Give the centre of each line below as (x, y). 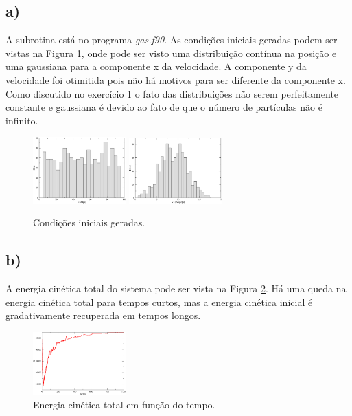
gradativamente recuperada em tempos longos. (103, 315)
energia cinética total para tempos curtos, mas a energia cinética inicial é (159, 302)
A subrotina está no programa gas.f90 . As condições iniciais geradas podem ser (172, 40)
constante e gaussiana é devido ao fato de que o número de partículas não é (164, 107)
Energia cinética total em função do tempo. (124, 405)
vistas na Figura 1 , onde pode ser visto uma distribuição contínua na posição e (171, 53)
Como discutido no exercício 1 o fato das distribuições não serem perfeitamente (172, 93)
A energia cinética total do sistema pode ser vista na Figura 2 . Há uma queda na (176, 288)
